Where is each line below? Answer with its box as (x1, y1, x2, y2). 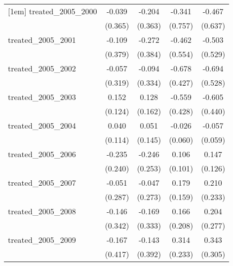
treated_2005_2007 (8, 177, 76, 188)
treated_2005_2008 (8, 205, 76, 217)
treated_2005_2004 (8, 120, 76, 131)
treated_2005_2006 (8, 148, 76, 160)
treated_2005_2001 (8, 34, 76, 45)
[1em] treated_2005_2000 (8, 5, 97, 17)
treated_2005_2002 (8, 63, 76, 74)
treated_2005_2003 (8, 91, 76, 102)
